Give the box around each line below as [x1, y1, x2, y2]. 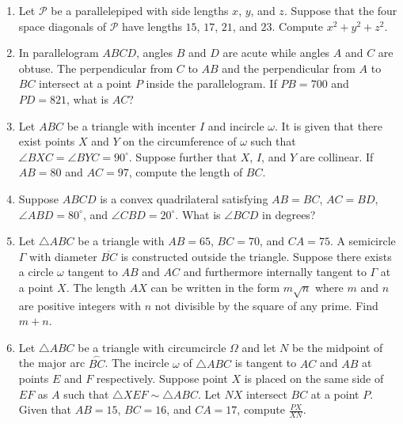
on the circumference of [123, 133, 237, 150]
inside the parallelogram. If [146, 75, 277, 92]
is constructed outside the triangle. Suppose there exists [120, 248, 392, 264]
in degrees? [262, 206, 316, 222]
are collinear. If [299, 148, 374, 165]
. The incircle [105, 354, 169, 371]
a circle [18, 263, 54, 280]
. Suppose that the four [283, 2, 397, 18]
